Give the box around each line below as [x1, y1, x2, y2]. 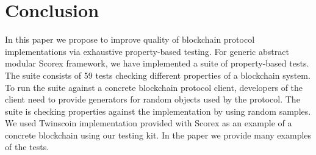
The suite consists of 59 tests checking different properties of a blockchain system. [5, 68, 311, 81]
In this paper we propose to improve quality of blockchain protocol [5, 33, 255, 46]
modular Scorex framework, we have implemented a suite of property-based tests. [5, 57, 309, 70]
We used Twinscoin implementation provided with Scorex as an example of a [5, 117, 292, 129]
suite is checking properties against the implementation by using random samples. [5, 104, 311, 117]
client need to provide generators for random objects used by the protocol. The [5, 93, 300, 106]
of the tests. [5, 140, 49, 153]
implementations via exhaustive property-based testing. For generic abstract [5, 45, 289, 57]
